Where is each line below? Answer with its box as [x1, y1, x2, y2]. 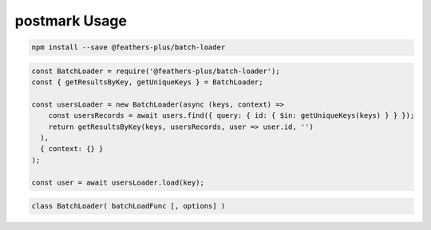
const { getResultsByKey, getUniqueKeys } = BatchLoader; [31, 78, 263, 87]
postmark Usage [14, 12, 128, 29]
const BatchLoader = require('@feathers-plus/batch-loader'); [31, 66, 280, 76]
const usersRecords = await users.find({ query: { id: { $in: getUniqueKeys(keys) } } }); [48, 111, 415, 120]
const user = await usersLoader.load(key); [31, 177, 205, 187]
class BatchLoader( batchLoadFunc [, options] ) [31, 201, 226, 211]
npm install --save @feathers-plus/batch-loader [31, 43, 226, 52]
